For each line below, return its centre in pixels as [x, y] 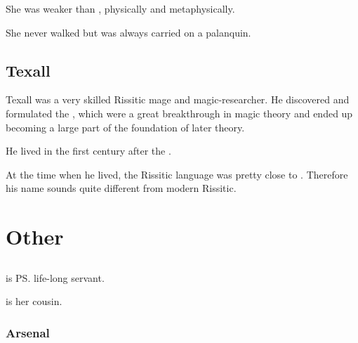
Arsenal [28, 332]
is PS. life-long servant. [55, 277]
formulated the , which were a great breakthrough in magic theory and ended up [179, 113]
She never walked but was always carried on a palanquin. [128, 32]
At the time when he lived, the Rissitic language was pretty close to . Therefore [177, 174]
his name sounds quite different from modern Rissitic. [121, 188]
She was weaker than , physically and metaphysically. [120, 8]
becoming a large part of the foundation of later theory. [125, 127]
